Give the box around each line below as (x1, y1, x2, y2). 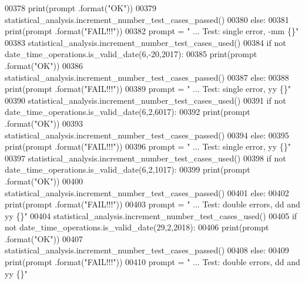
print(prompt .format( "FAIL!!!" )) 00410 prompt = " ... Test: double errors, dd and (5, 256, 300, 268)
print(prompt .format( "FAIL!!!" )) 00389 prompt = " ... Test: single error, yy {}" (5, 82, 291, 95)
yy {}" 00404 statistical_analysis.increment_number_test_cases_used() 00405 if (5, 209, 297, 222)
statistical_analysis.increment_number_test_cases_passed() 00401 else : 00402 (5, 186, 289, 199)
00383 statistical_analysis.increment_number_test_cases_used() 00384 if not (5, 36, 286, 48)
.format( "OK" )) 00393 (5, 117, 83, 129)
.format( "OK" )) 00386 (5, 59, 83, 71)
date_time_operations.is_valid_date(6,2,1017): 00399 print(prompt (5, 163, 250, 176)
